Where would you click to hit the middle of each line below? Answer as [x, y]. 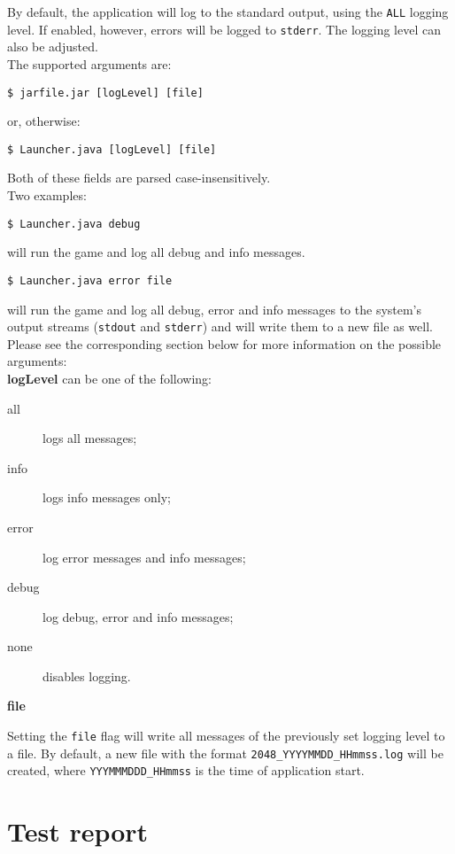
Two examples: [47, 195]
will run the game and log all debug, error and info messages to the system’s [215, 309]
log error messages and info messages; [144, 557]
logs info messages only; [107, 497]
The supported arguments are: [89, 63]
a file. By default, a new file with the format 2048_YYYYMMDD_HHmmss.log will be [225, 753]
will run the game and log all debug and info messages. [156, 252]
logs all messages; [90, 438]
